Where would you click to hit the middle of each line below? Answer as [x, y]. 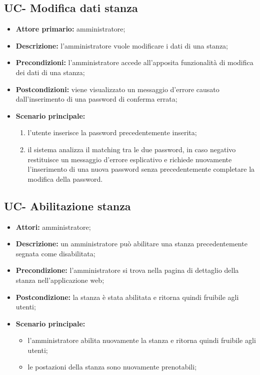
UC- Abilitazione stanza [67, 206]
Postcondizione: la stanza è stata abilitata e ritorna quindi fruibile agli [127, 297]
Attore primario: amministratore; [70, 29]
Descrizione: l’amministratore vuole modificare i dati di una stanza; [122, 45]
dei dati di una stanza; [50, 72]
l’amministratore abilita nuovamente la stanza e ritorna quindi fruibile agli [142, 340]
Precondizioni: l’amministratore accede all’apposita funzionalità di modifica [134, 62]
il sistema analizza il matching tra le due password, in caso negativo [132, 149]
